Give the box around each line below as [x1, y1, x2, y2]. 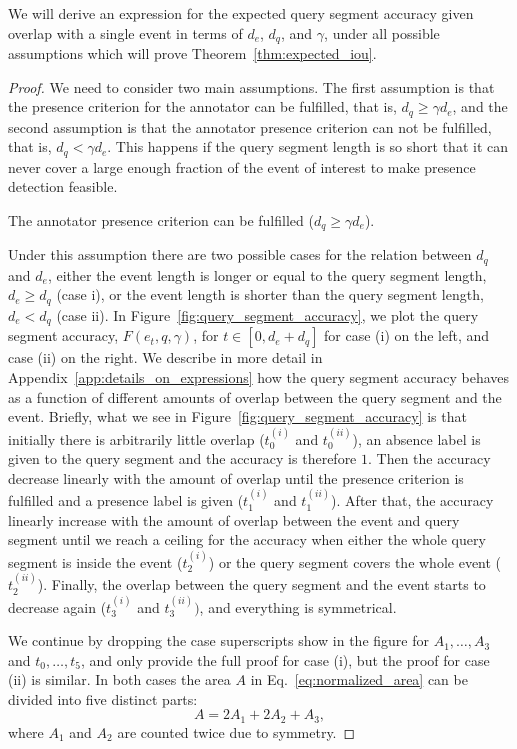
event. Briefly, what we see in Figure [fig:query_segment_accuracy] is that [8, 406, 467, 427]
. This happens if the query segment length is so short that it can [107, 136, 509, 157]
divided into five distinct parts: [8, 688, 198, 709]
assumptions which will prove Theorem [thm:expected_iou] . [8, 43, 377, 64]
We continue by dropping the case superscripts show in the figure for [8, 630, 429, 651]
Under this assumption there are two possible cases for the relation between [8, 244, 472, 265]
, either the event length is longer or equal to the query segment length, [47, 264, 487, 285]
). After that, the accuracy [331, 490, 494, 511]
